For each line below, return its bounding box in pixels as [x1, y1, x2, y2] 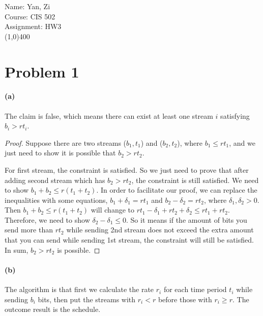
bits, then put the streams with [38, 294, 136, 304]
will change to [91, 204, 134, 215]
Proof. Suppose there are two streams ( [5, 137, 127, 148]
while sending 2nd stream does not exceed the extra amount [66, 224, 254, 235]
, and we [229, 137, 255, 148]
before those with [158, 294, 212, 304]
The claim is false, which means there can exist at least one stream [5, 110, 213, 121]
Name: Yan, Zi [5, 1, 50, 11]
